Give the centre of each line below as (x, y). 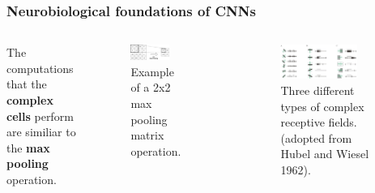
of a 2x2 (151, 87)
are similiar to (41, 132)
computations (40, 68)
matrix (147, 135)
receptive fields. (319, 122)
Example (152, 71)
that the (27, 84)
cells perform (40, 116)
